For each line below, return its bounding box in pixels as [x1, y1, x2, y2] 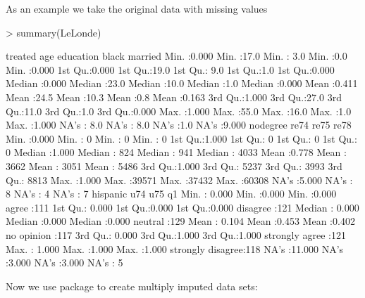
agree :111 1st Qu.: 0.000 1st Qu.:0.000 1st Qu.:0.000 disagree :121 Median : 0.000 [6, 200, 359, 214]
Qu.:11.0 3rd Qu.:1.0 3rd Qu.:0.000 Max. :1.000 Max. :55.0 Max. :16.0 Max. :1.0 [6, 103, 352, 118]
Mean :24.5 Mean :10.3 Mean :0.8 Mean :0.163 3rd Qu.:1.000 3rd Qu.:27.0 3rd [6, 89, 342, 104]
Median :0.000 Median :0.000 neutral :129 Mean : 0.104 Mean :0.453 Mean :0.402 [6, 214, 355, 228]
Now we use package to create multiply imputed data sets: [6, 278, 258, 293]
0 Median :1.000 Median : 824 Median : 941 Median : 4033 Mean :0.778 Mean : [6, 145, 347, 160]
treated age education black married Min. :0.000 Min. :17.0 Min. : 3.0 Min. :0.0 [6, 48, 347, 63]
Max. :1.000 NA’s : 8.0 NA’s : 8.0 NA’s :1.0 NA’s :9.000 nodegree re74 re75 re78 [6, 117, 352, 132]
